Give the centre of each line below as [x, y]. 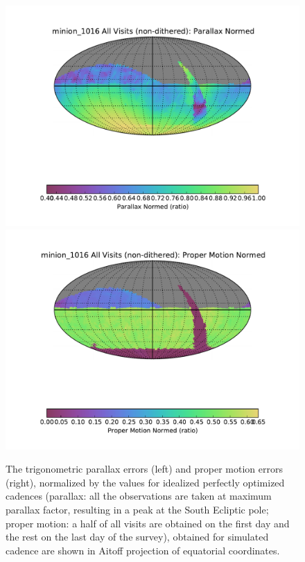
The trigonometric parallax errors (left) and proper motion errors [145, 469]
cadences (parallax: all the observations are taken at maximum [139, 496]
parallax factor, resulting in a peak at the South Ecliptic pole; [137, 509]
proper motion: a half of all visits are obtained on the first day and [148, 523]
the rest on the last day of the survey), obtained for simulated [137, 537]
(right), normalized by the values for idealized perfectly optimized [145, 482]
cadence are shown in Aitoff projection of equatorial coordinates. [143, 550]
